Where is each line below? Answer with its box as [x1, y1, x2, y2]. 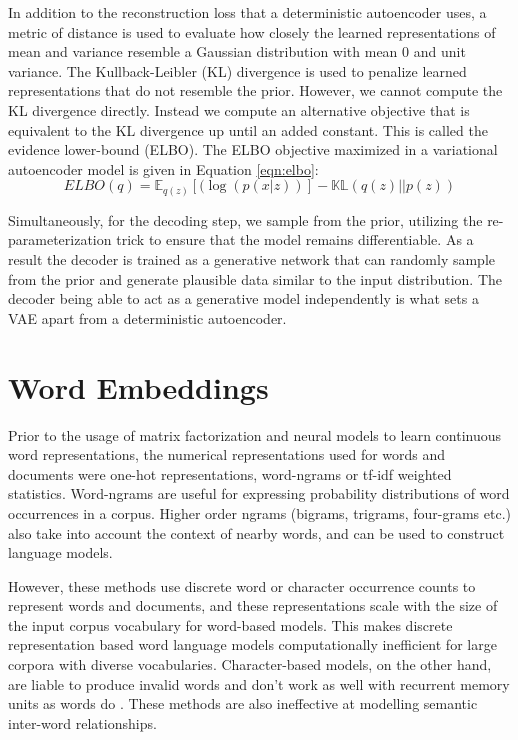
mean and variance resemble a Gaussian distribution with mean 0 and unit [8, 41, 466, 62]
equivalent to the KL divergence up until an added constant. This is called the [8, 119, 488, 140]
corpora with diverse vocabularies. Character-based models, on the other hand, [8, 654, 492, 675]
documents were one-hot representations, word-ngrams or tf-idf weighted [8, 463, 452, 484]
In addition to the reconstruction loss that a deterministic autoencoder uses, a [8, 2, 487, 22]
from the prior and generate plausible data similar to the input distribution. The [8, 268, 503, 289]
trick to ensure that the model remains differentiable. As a [116, 229, 474, 250]
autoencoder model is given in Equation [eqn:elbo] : [8, 158, 319, 179]
